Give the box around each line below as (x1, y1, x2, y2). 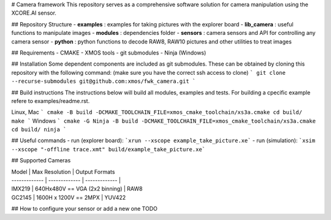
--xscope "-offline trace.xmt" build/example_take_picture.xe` (11, 146, 205, 153)
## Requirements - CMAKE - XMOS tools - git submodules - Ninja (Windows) (11, 49, 207, 56)
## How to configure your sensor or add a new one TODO (11, 205, 158, 213)
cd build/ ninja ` (11, 126, 67, 133)
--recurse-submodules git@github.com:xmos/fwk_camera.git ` (11, 78, 196, 85)
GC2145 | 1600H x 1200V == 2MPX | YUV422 (11, 194, 126, 201)
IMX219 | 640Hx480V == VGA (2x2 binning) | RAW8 (11, 185, 143, 192)
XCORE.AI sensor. (11, 9, 56, 17)
